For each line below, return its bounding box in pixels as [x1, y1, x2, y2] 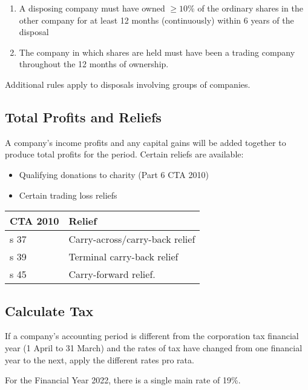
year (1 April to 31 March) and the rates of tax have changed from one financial [5, 341, 303, 354]
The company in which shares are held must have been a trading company [19, 45, 295, 58]
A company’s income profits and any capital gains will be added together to [5, 136, 286, 148]
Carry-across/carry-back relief [68, 232, 195, 246]
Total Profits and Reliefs [5, 107, 162, 126]
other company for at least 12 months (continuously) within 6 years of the [19, 13, 294, 26]
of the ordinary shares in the [197, 2, 303, 14]
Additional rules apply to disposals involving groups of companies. [5, 78, 251, 90]
